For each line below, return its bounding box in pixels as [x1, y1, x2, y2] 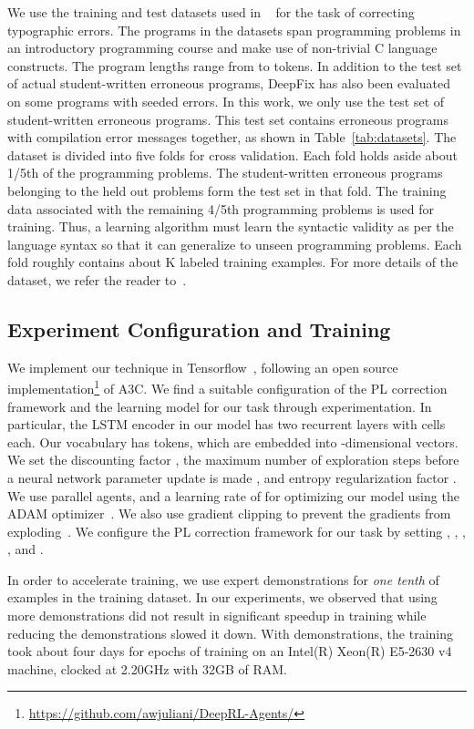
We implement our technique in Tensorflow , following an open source [7, 357, 398, 376]
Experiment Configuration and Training [7, 314, 391, 343]
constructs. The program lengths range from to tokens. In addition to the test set [7, 56, 462, 75]
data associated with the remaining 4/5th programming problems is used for [7, 199, 435, 218]
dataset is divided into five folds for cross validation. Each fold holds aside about [7, 145, 458, 164]
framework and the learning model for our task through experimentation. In [7, 396, 432, 416]
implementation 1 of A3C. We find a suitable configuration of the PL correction [7, 376, 448, 397]
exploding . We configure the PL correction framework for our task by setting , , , [7, 521, 466, 540]
